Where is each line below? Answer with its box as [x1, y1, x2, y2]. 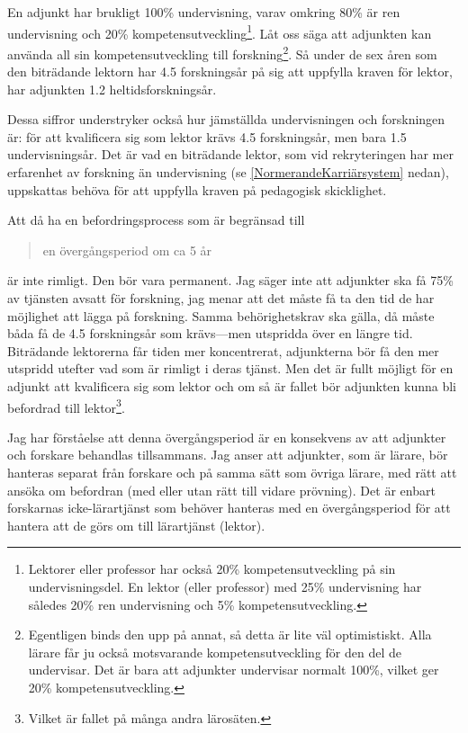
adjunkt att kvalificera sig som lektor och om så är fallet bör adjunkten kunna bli [7, 377, 456, 395]
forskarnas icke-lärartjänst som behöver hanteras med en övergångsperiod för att [7, 498, 451, 517]
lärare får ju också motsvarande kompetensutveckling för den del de [28, 642, 401, 661]
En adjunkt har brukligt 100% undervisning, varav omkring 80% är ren [7, 3, 400, 21]
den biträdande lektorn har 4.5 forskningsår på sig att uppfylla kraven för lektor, [7, 62, 453, 81]
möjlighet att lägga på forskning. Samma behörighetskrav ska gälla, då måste [7, 306, 435, 325]
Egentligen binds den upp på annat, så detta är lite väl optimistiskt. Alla [28, 625, 432, 644]
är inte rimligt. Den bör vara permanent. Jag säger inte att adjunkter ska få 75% [7, 271, 454, 290]
